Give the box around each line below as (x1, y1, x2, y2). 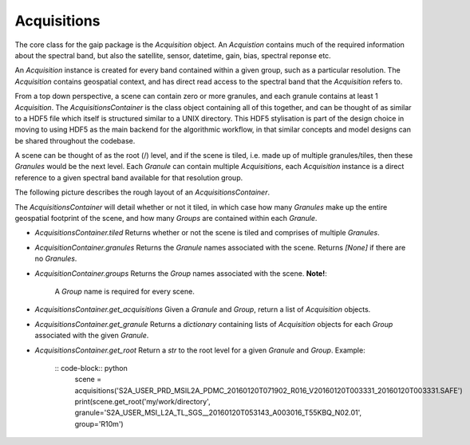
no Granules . (34, 254, 77, 263)
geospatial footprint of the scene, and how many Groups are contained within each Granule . (14, 214, 318, 223)
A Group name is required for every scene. (54, 286, 195, 296)
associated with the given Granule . (34, 331, 149, 341)
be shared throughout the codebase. (14, 136, 136, 145)
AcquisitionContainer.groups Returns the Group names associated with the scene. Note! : (34, 268, 327, 278)
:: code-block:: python (54, 363, 128, 372)
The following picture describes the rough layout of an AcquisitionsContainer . (14, 187, 271, 197)
